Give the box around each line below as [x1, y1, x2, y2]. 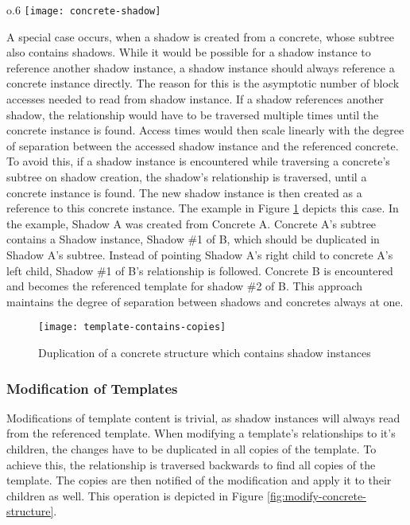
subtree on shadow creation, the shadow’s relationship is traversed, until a [6, 169, 367, 185]
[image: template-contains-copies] [38, 321, 226, 333]
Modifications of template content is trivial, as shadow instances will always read [6, 409, 400, 426]
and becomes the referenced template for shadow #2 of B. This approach [6, 278, 363, 294]
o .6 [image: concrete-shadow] [6, 2, 161, 17]
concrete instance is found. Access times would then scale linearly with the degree [6, 122, 404, 138]
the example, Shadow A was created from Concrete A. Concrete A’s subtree [6, 215, 377, 231]
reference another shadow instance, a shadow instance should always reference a [6, 59, 395, 76]
